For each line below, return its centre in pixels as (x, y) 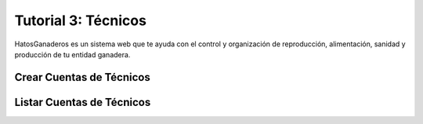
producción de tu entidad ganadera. (72, 54)
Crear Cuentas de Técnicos (82, 77)
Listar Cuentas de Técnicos (83, 102)
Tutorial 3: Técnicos (80, 20)
